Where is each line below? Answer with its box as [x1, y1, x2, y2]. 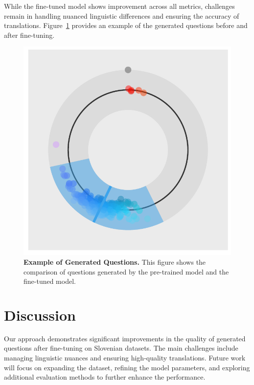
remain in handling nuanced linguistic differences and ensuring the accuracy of [4, 10, 239, 21]
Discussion [4, 304, 76, 325]
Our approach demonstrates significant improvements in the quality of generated [4, 333, 246, 343]
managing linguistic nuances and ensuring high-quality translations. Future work [4, 353, 246, 363]
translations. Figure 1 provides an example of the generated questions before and [4, 20, 248, 30]
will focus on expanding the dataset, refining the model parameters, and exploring [4, 362, 250, 372]
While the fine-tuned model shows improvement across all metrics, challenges [4, 1, 235, 11]
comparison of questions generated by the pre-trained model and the [23, 266, 229, 276]
